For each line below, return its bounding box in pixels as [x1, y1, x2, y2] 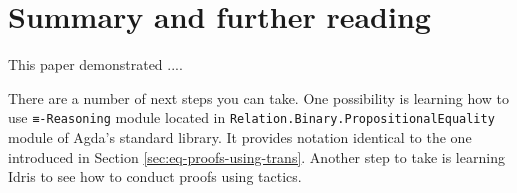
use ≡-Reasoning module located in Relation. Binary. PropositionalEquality [8, 107, 495, 128]
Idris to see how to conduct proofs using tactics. [8, 166, 302, 187]
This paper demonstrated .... [8, 54, 183, 75]
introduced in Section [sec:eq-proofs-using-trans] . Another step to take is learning [8, 146, 505, 167]
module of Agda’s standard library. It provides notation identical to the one [8, 126, 472, 147]
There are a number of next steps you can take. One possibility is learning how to [8, 87, 510, 108]
